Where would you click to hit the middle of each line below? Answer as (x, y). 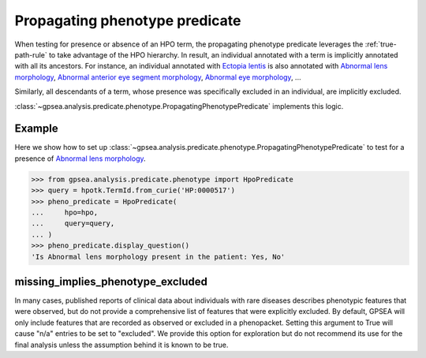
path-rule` (31, 54)
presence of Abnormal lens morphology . (80, 158)
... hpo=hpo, (65, 212)
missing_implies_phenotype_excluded (111, 281)
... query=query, (73, 224)
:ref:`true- (381, 44)
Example (36, 129)
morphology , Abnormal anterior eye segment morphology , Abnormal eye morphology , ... (158, 77)
